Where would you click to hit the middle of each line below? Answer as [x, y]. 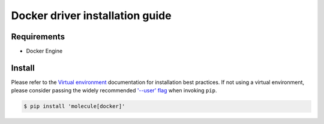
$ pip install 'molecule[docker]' [74, 106]
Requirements [38, 37]
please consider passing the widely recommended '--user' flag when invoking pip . [114, 91]
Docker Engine [44, 51]
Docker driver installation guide [91, 15]
